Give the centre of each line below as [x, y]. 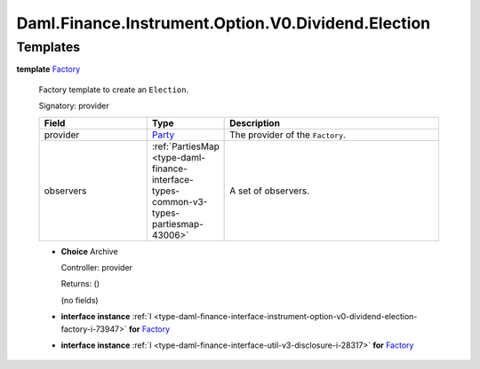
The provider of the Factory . [288, 135]
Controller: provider [97, 267]
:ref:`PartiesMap [185, 146]
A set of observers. [270, 191]
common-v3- [180, 201]
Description [255, 122]
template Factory [48, 69]
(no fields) [80, 300]
